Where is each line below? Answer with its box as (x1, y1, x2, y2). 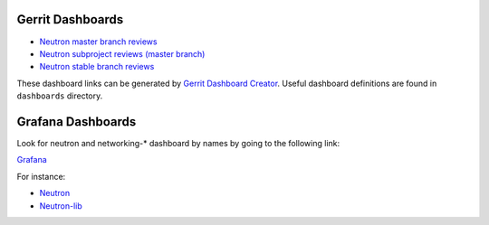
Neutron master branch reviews (39, 36, 158, 47)
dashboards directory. (16, 90, 103, 101)
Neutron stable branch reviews (39, 61, 155, 72)
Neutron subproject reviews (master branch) (39, 48, 206, 59)
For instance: (16, 171, 66, 182)
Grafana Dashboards (16, 114, 137, 129)
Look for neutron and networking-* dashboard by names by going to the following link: (16, 137, 340, 148)
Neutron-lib (39, 200, 83, 211)
